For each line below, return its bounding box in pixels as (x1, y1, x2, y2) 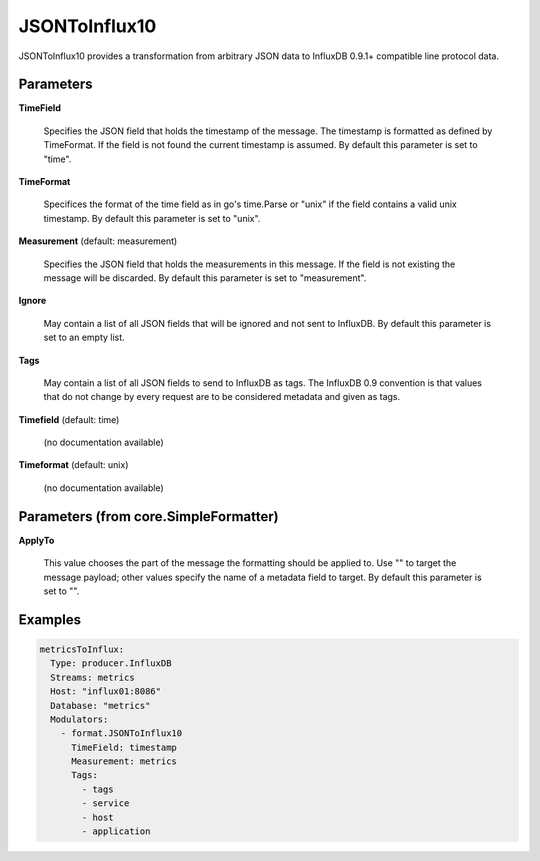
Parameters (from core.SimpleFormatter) (18, 508, 279, 525)
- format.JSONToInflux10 (60, 728, 183, 739)
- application (81, 826, 151, 837)
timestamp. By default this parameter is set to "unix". (43, 212, 261, 224)
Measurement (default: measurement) (18, 235, 178, 247)
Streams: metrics (50, 671, 135, 683)
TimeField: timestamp (71, 741, 177, 753)
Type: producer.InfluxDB (50, 658, 172, 669)
